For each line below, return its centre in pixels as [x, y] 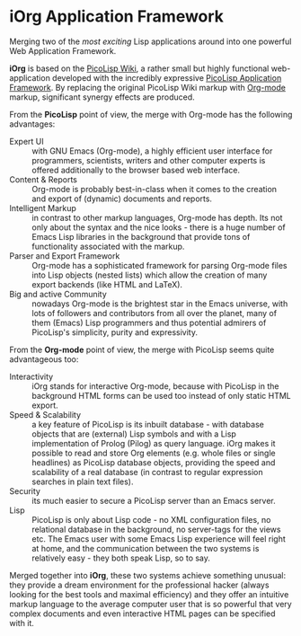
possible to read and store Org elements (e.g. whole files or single [154, 453]
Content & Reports [44, 179]
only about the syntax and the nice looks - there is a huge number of [159, 227]
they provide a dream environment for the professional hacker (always [139, 585]
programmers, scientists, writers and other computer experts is [149, 160]
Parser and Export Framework [65, 256]
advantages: [32, 124]
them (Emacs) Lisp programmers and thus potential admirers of [149, 322]
